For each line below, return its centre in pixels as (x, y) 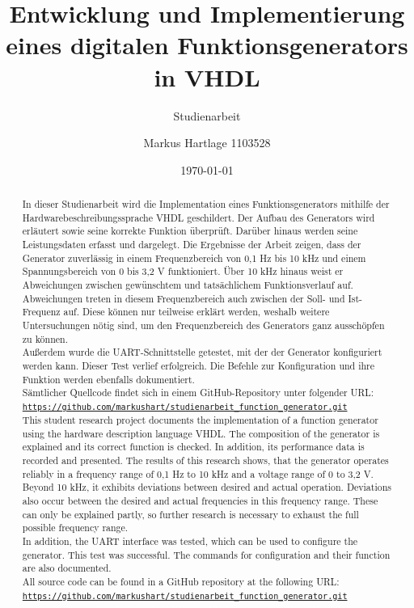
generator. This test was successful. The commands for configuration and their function (206, 554)
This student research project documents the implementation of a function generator (200, 420)
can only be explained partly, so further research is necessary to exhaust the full (190, 514)
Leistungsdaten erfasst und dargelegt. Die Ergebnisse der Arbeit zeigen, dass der (192, 245)
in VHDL (207, 76)
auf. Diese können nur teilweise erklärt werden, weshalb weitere (196, 312)
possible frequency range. (75, 528)
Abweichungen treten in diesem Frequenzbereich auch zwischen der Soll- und (184, 298)
